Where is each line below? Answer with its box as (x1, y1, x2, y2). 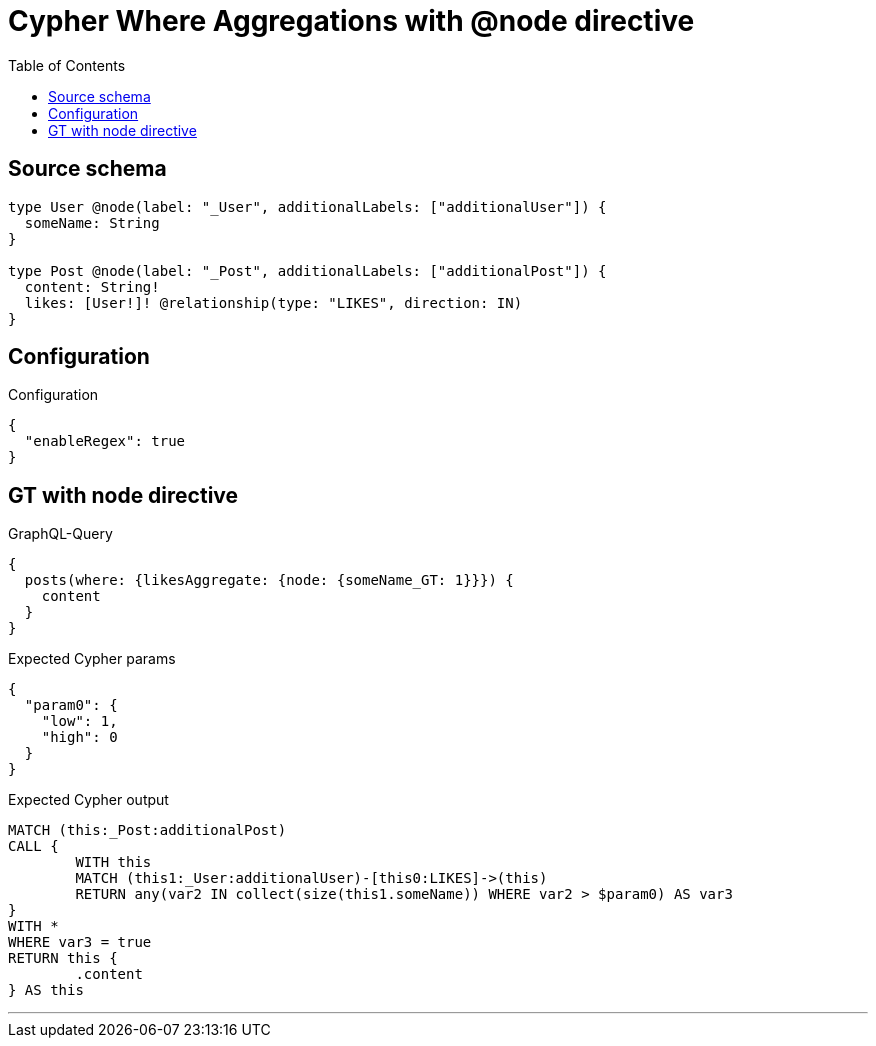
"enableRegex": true (24, 433, 186, 450)
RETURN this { (8, 950, 118, 967)
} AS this (8, 982, 84, 999)
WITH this (75, 854, 152, 871)
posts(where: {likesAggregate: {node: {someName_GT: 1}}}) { (24, 572, 514, 589)
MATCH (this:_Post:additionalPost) (8, 822, 287, 839)
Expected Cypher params (8, 650, 176, 668)
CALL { (8, 838, 59, 855)
